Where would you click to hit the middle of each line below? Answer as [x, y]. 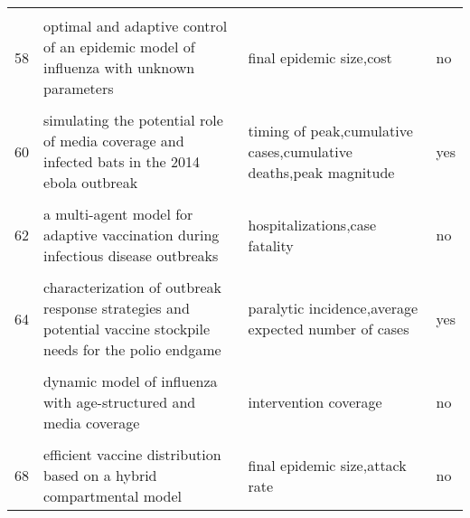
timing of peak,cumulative [330, 130]
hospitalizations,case [312, 224]
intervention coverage [315, 402]
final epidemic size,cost [320, 57]
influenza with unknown [119, 67]
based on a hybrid [100, 475]
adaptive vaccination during [132, 235]
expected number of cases [329, 329]
